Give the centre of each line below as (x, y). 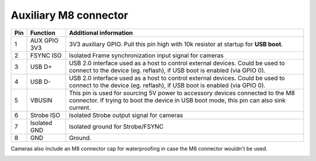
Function (43, 33)
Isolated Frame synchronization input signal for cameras (146, 55)
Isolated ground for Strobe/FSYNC (116, 127)
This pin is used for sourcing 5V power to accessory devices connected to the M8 (182, 93)
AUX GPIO (44, 40)
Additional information (101, 33)
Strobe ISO (45, 115)
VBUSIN (41, 100)
